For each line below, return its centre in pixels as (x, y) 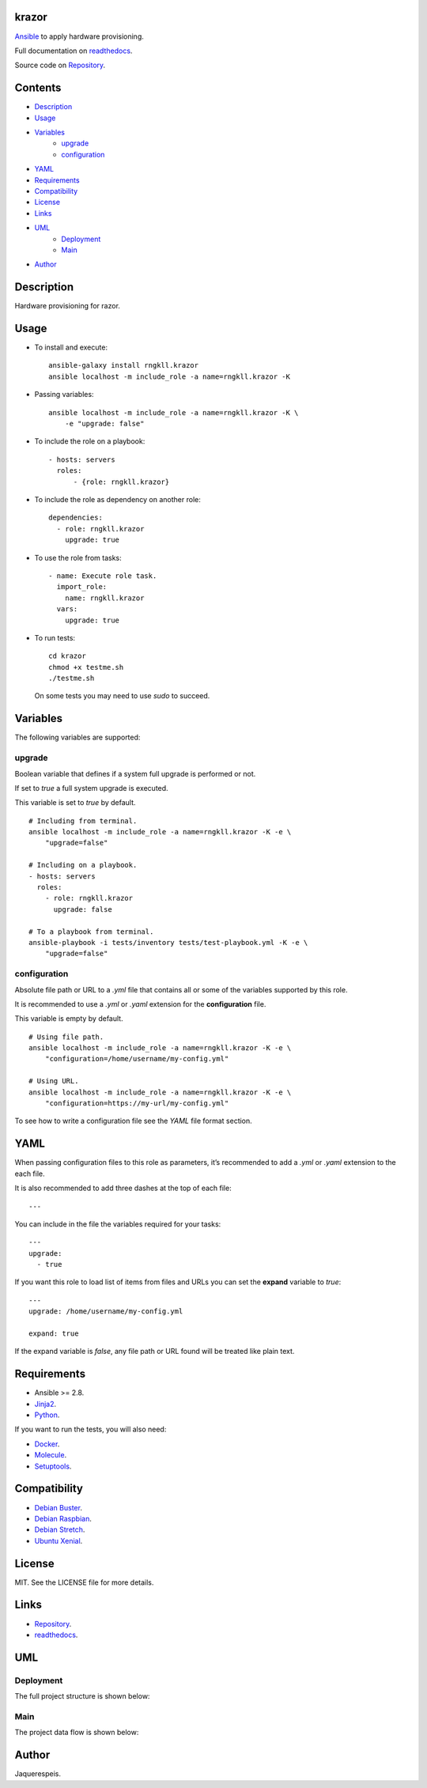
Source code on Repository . (60, 65)
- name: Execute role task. (103, 576)
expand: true (54, 1334)
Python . (47, 1415)
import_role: (82, 587)
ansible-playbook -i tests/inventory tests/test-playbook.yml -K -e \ (168, 942)
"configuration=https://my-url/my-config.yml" (137, 1104)
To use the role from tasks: (78, 558)
